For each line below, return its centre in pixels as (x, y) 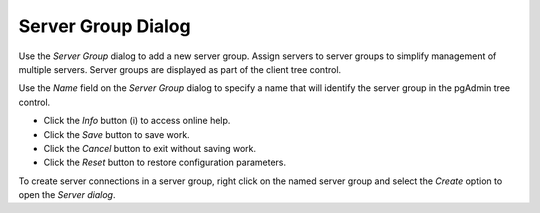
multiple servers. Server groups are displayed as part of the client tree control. (180, 69)
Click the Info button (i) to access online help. (137, 121)
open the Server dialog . (67, 195)
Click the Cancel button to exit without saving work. (150, 148)
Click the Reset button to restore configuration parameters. (165, 162)
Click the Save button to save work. (116, 134)
